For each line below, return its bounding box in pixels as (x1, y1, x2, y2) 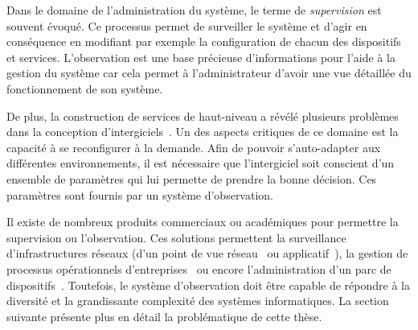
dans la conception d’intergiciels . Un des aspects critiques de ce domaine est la (6, 123, 399, 140)
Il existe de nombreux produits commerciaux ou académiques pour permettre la (6, 213, 399, 230)
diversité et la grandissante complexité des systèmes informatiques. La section (6, 292, 389, 309)
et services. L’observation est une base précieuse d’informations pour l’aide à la (6, 48, 395, 65)
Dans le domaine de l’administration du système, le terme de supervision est (6, 2, 382, 18)
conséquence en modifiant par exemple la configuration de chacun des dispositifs (6, 33, 401, 50)
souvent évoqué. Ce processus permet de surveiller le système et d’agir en (6, 17, 367, 34)
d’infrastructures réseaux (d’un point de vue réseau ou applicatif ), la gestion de (6, 245, 408, 262)
